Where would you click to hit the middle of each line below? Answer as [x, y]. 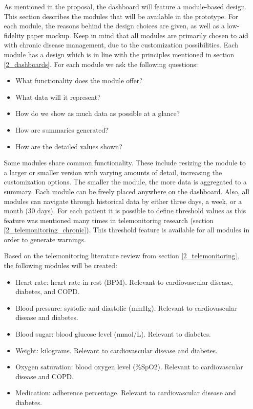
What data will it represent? [58, 97]
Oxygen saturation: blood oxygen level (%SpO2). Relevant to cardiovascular [129, 367]
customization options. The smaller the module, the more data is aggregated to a [125, 182]
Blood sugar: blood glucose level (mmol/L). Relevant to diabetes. [113, 334]
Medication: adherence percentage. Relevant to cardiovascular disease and [126, 393]
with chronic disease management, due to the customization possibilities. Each [121, 45]
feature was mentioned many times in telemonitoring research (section [109, 220]
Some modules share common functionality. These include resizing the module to [125, 163]
